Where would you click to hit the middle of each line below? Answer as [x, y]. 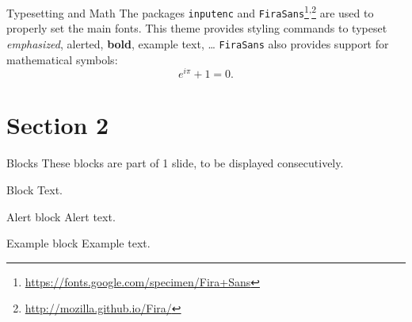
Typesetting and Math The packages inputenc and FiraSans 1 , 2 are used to [190, 11]
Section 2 [58, 125]
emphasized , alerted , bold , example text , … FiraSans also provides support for [198, 43]
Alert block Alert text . [61, 216]
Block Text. [34, 189]
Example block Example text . [78, 243]
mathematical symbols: [62, 59]
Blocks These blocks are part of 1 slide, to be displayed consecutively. [175, 163]
